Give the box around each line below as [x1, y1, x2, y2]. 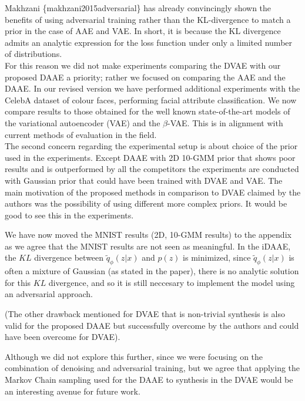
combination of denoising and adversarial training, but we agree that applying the [5, 362, 300, 374]
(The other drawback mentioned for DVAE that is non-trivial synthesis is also [5, 308, 286, 320]
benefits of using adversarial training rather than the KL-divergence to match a [5, 13, 291, 25]
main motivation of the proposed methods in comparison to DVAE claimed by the [5, 186, 301, 198]
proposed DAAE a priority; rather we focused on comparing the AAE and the [5, 70, 286, 83]
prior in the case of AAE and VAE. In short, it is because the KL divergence [5, 25, 281, 37]
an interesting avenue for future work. [5, 385, 140, 397]
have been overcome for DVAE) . [5, 331, 120, 343]
